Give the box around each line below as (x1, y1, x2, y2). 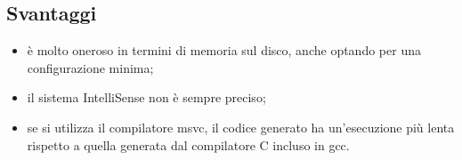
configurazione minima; (27, 58, 154, 76)
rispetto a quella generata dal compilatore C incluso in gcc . (27, 135, 350, 154)
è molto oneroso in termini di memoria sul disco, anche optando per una (27, 41, 421, 60)
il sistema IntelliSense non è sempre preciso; (27, 88, 266, 107)
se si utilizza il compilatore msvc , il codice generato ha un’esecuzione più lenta (27, 117, 455, 136)
